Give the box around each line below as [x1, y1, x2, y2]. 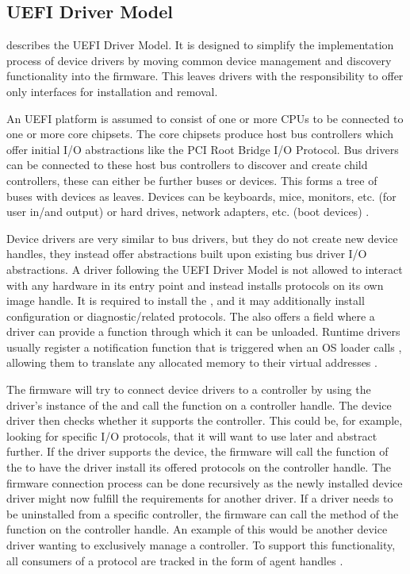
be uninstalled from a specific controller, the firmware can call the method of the [6, 505, 399, 522]
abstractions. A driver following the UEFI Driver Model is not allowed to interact [6, 260, 403, 277]
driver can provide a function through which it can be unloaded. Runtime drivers [6, 323, 400, 340]
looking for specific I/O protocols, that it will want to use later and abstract [6, 427, 377, 444]
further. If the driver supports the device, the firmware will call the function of [6, 443, 389, 460]
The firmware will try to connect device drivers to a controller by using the [6, 381, 371, 398]
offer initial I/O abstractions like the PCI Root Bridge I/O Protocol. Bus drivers [6, 141, 399, 157]
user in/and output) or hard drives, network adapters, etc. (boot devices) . [6, 203, 370, 220]
